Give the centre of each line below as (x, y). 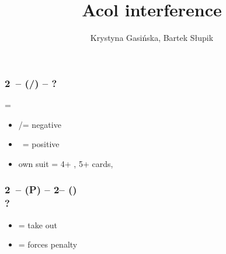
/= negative (40, 124)
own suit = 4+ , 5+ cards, (66, 163)
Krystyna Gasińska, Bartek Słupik (152, 38)
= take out (38, 225)
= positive (41, 144)
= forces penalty (48, 244)
